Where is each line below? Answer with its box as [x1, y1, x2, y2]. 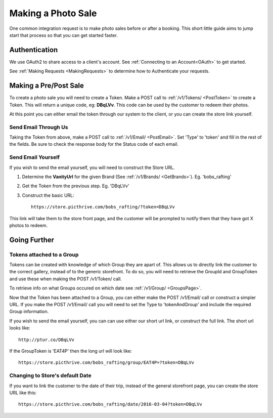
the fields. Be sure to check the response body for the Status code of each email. [9, 141, 179, 147]
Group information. [9, 309, 49, 315]
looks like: [9, 325, 30, 331]
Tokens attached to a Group [9, 251, 79, 258]
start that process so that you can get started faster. [9, 32, 118, 38]
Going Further [9, 235, 55, 244]
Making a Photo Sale [9, 8, 97, 19]
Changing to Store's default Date [9, 372, 92, 379]
